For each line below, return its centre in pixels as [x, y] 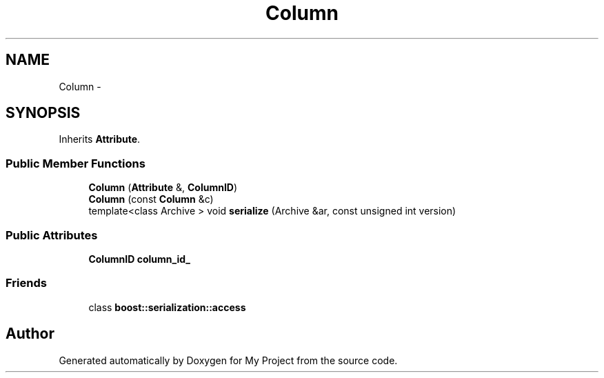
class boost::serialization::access [167, 307]
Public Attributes [52, 235]
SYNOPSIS [43, 113]
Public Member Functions [75, 163]
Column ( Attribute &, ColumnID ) [163, 188]
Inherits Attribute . [100, 139]
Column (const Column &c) [151, 199]
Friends [26, 283]
